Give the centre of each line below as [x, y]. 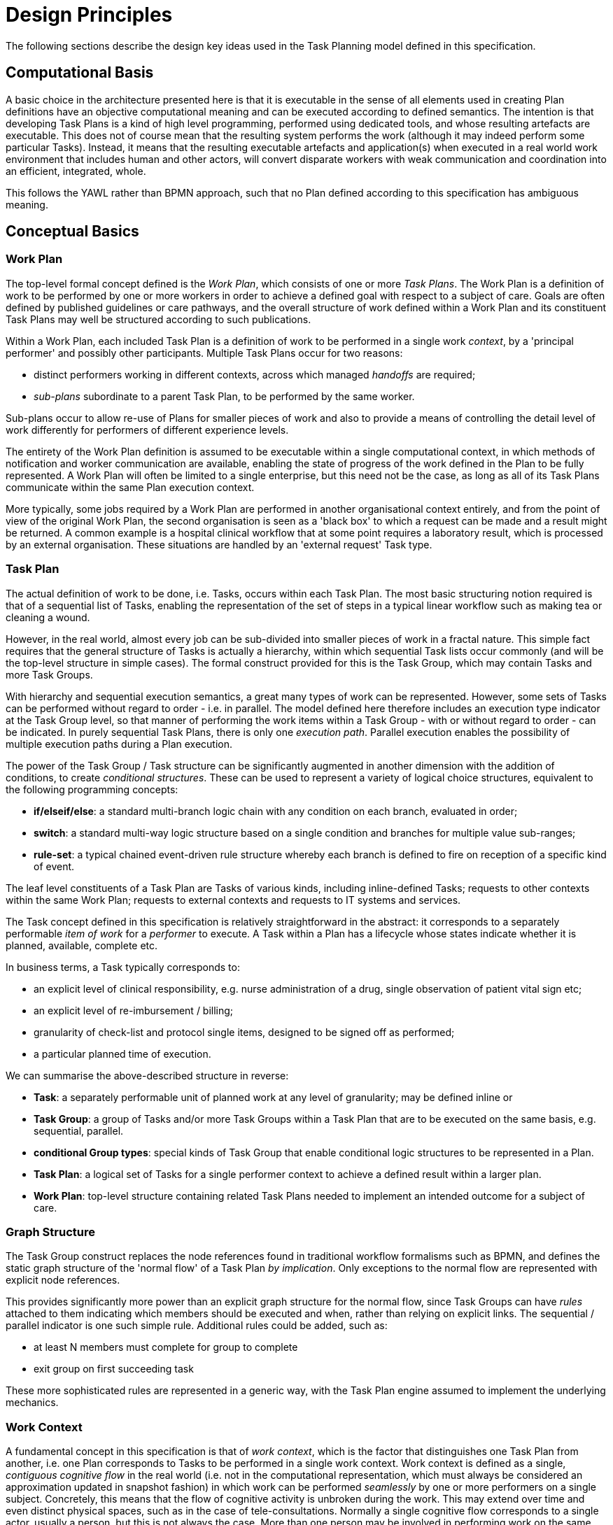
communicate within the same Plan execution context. [130, 487]
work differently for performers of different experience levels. [147, 430]
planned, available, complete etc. [82, 945]
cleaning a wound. [48, 617]
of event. [54, 866]
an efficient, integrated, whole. [76, 171]
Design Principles [89, 15]
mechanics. [32, 1403]
